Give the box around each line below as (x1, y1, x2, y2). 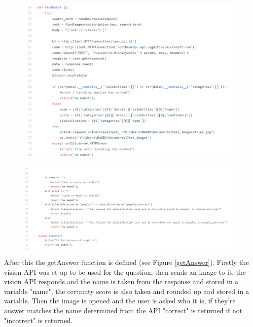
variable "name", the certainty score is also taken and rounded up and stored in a (4, 286, 250, 296)
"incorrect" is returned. (4, 315, 73, 325)
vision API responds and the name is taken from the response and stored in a (4, 276, 239, 287)
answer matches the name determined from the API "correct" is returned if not (4, 305, 243, 316)
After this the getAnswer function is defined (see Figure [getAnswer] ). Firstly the (4, 257, 249, 267)
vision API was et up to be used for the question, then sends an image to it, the (4, 266, 246, 277)
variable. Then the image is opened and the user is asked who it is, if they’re (4, 295, 236, 306)
